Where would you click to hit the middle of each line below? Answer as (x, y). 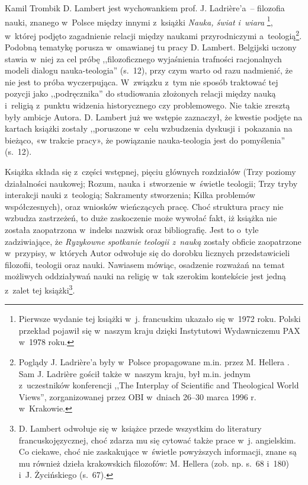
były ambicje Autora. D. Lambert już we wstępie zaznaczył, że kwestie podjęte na (154, 117)
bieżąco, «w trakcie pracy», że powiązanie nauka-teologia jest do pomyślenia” (145, 140)
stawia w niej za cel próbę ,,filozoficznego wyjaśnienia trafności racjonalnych (143, 58)
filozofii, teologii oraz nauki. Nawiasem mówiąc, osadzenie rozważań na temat (145, 264)
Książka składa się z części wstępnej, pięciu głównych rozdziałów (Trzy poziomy (150, 172)
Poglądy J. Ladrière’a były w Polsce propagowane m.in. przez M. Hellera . (154, 362)
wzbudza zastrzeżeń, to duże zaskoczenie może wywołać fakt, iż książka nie (141, 218)
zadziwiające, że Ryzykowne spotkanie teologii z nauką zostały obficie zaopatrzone (153, 241)
